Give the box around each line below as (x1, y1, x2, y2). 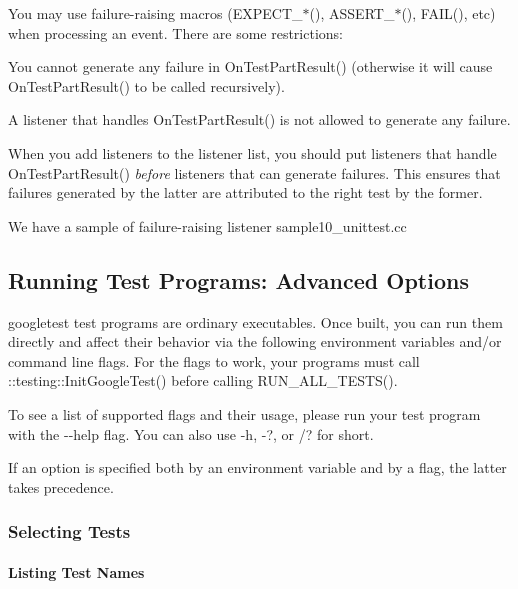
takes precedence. (8, 476, 114, 497)
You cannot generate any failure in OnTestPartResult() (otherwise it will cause (8, 56, 493, 77)
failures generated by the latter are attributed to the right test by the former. (8, 182, 483, 203)
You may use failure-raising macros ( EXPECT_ (8, 3, 303, 23)
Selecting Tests (8, 519, 131, 544)
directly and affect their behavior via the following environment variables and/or (8, 331, 502, 352)
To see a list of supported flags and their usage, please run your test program (8, 403, 481, 424)
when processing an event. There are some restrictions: (8, 22, 343, 43)
